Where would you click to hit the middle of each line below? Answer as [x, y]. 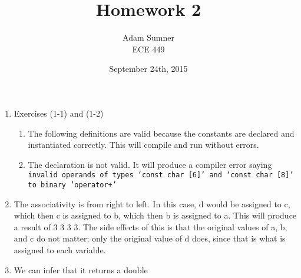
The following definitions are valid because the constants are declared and [161, 133]
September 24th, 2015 [148, 69]
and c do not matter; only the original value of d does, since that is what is [150, 238]
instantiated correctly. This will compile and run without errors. [143, 145]
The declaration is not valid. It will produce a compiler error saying [150, 164]
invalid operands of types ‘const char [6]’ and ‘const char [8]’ [161, 175]
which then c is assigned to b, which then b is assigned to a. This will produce [155, 215]
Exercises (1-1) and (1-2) [59, 113]
